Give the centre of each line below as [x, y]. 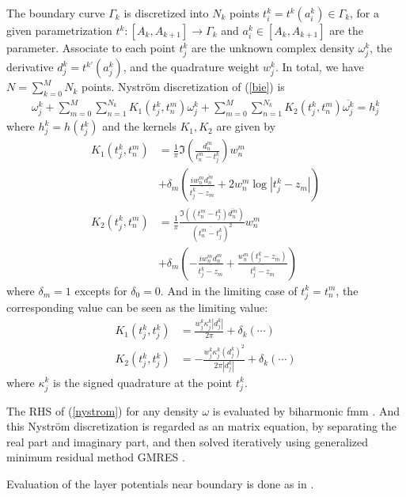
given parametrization [59, 30]
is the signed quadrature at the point [143, 382]
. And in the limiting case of [229, 290]
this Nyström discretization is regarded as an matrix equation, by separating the [202, 426]
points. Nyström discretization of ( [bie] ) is [183, 87]
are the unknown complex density [273, 47]
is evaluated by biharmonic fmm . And [306, 410]
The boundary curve [56, 13]
